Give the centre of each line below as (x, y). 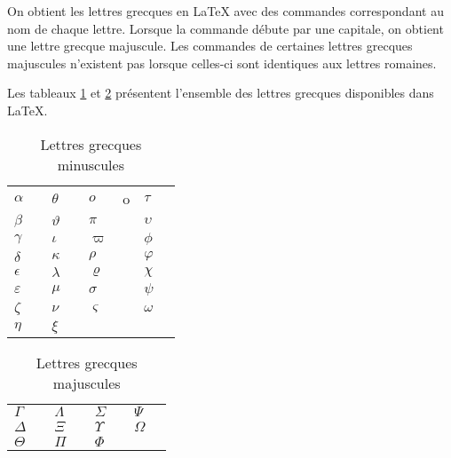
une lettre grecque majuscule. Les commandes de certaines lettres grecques (210, 46)
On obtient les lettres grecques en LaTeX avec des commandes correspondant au (225, 11)
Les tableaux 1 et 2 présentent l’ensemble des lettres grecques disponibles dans (221, 93)
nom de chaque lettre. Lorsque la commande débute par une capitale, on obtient (225, 28)
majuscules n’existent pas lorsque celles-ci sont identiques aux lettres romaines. (222, 63)
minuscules (91, 164)
